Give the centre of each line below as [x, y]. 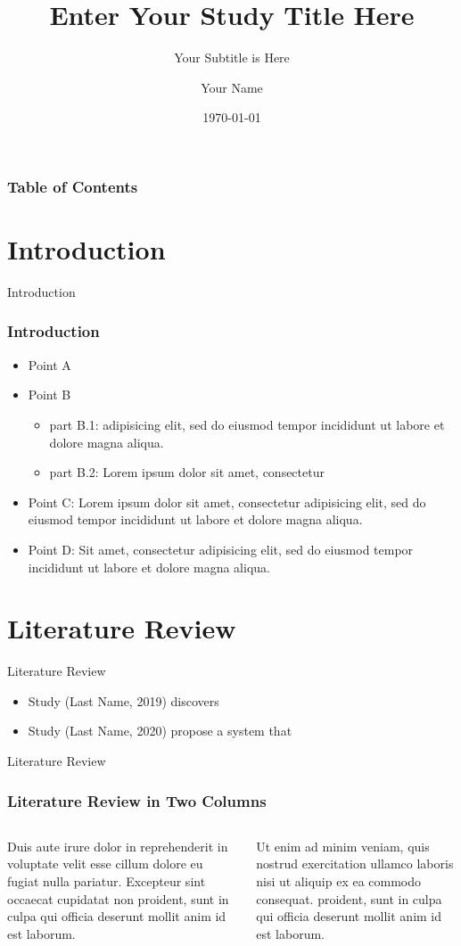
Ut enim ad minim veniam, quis [343, 846]
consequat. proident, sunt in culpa [349, 898]
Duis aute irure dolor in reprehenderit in [118, 846]
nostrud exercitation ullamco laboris [355, 864]
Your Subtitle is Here [232, 58]
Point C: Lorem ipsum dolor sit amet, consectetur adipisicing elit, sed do [227, 502]
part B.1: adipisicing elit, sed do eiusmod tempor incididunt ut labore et [247, 424]
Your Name [232, 87]
